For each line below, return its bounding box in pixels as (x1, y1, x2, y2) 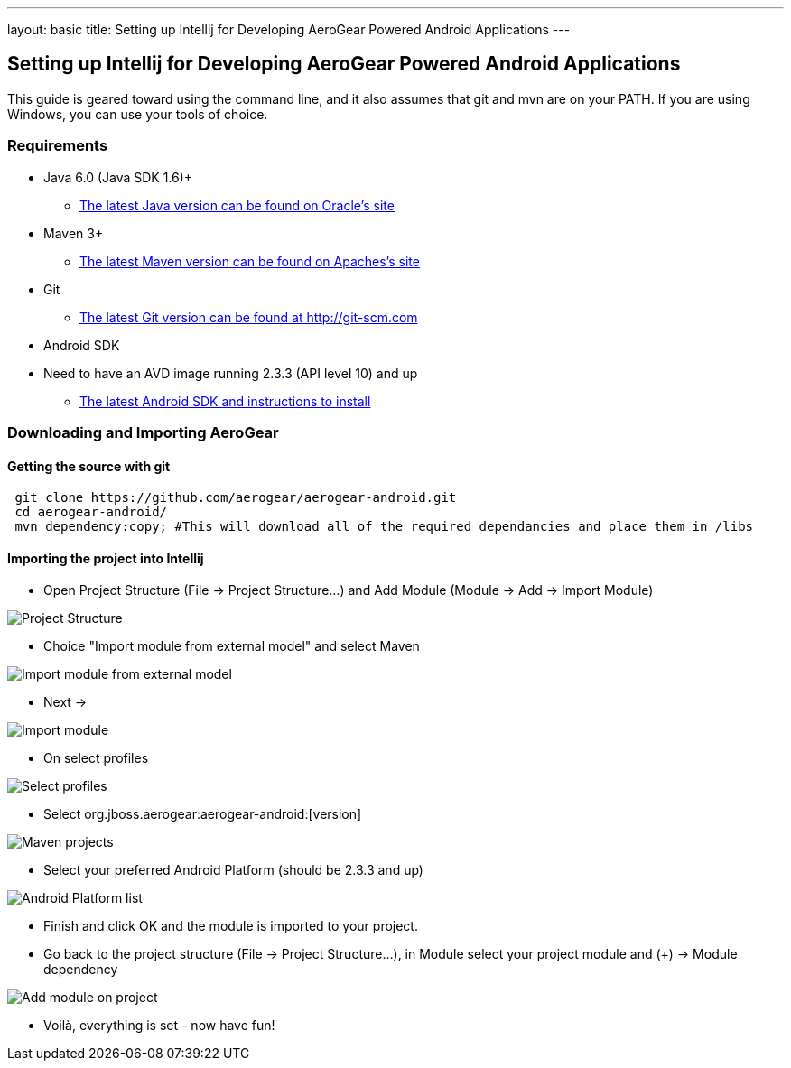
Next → (43, 694, 88, 710)
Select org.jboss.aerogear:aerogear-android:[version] (43, 806, 362, 822)
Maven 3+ (43, 225, 104, 241)
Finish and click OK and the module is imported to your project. (43, 918, 418, 934)
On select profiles (43, 750, 149, 766)
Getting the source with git (7, 458, 171, 474)
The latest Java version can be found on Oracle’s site (79, 197, 395, 213)
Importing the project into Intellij (7, 550, 204, 566)
